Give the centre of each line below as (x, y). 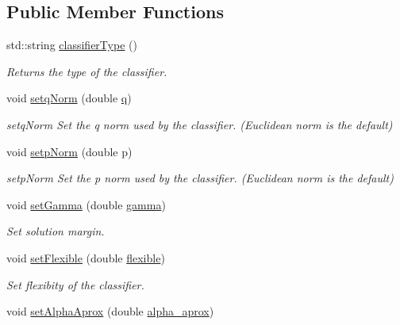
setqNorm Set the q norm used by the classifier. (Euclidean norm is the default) (200, 124)
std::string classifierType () (72, 45)
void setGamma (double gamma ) (86, 204)
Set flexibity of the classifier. (75, 284)
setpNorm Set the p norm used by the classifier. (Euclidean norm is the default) (200, 178)
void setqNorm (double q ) (69, 98)
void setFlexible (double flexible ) (86, 257)
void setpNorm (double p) (69, 151)
